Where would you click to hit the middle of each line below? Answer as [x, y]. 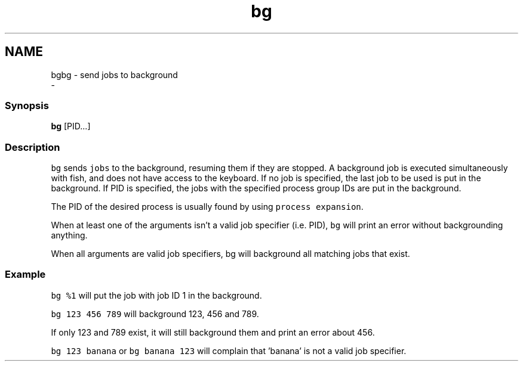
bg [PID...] [71, 126]
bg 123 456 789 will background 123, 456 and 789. [155, 314]
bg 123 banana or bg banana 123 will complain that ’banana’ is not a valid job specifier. [229, 351]
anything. [69, 235]
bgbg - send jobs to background [114, 75]
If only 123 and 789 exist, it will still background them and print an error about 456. [213, 332]
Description [33, 147]
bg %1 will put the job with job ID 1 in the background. [156, 295]
